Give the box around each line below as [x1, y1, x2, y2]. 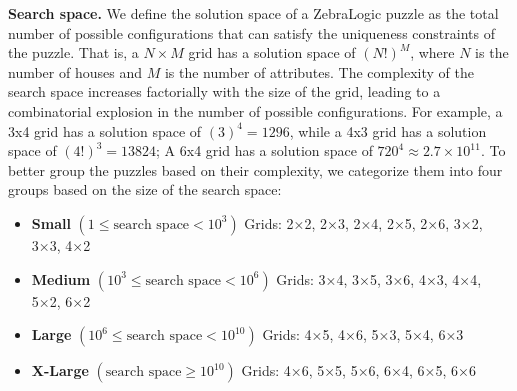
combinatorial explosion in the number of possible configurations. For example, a [8, 100, 503, 121]
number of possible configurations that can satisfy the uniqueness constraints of [8, 22, 495, 43]
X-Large [31, 360, 89, 381]
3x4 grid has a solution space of [8, 120, 202, 141]
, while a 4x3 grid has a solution [289, 120, 487, 141]
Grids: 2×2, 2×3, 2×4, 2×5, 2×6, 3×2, [244, 212, 483, 233]
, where [410, 42, 455, 63]
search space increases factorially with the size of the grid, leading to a [8, 81, 441, 102]
